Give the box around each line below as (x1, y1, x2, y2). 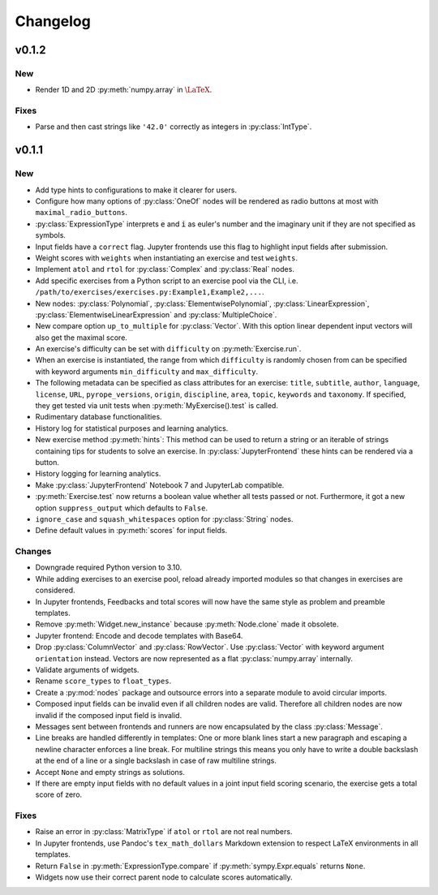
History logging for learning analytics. (35, 469, 161, 479)
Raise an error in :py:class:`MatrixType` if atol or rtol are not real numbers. (35, 827, 293, 837)
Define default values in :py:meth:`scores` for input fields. (35, 526, 227, 536)
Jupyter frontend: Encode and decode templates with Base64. (35, 630, 243, 640)
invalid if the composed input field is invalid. (35, 710, 182, 720)
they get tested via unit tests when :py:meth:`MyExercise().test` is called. (35, 401, 279, 411)
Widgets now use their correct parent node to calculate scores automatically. (35, 872, 293, 882)
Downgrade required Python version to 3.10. (35, 562, 182, 572)
